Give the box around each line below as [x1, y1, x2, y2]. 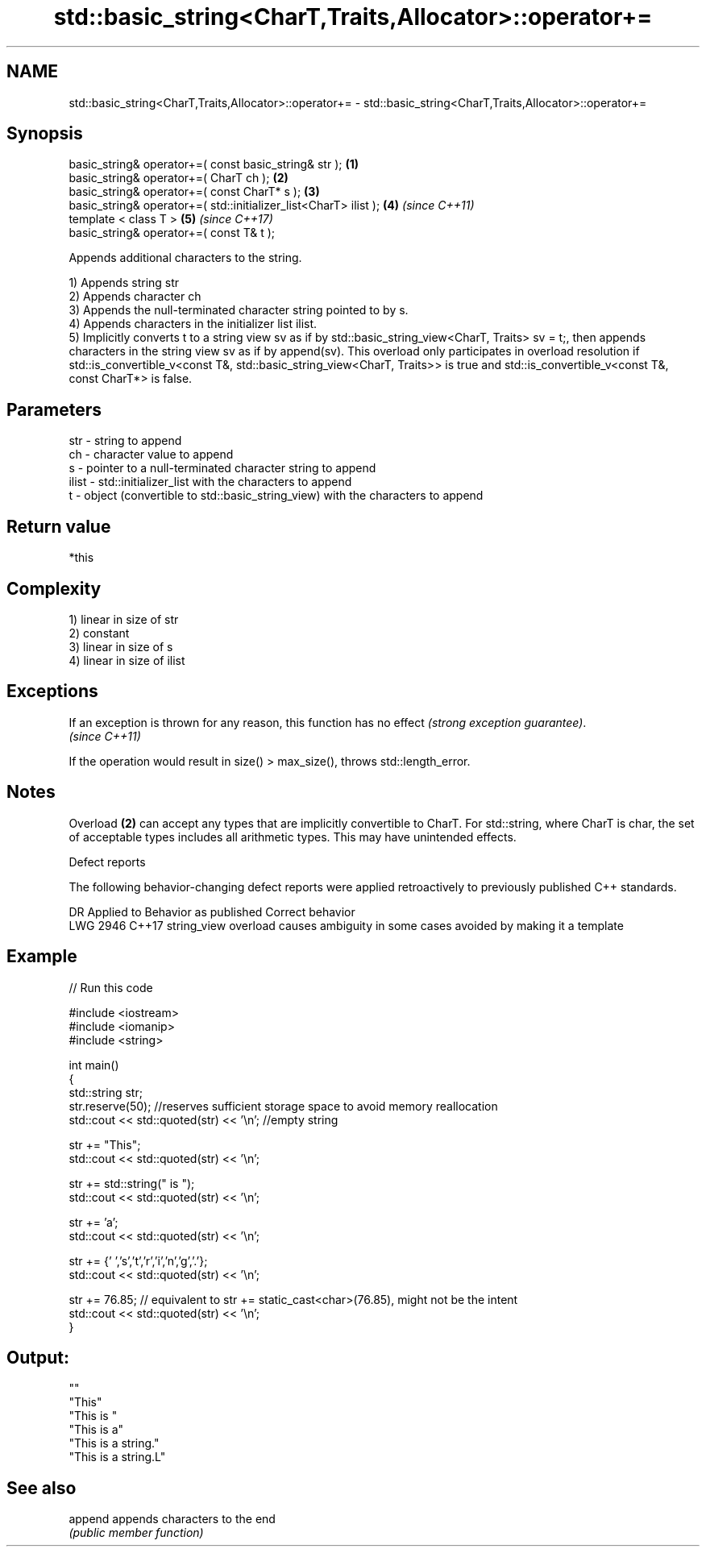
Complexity [6, 578, 102, 599]
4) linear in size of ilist [69, 653, 185, 667]
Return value [6, 516, 111, 537]
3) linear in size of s [69, 639, 173, 654]
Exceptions [6, 681, 98, 702]
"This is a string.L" [69, 1450, 166, 1464]
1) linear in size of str [69, 612, 179, 626]
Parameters [6, 399, 102, 420]
